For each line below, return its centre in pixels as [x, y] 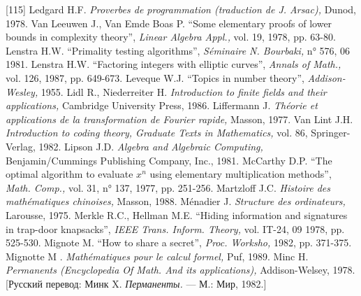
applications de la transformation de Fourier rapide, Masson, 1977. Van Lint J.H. [179, 119]
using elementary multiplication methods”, [241, 174]
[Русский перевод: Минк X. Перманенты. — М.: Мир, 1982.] [136, 283]
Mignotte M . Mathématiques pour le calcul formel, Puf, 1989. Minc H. [157, 256]
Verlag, [21, 146]
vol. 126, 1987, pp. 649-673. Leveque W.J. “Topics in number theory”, [155, 77]
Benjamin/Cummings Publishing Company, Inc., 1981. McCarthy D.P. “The [169, 160]
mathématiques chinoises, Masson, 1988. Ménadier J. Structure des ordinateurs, [176, 201]
